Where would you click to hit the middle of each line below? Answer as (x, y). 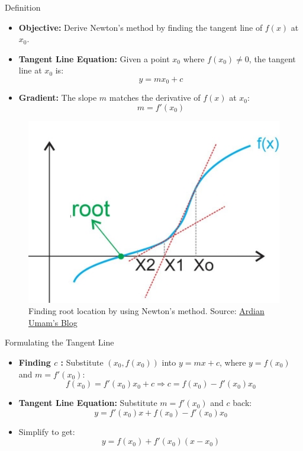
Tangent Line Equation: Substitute (88, 403)
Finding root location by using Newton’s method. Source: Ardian (146, 311)
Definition (23, 7)
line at (30, 70)
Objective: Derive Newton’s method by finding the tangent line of (141, 27)
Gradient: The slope (58, 97)
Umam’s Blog (53, 322)
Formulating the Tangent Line (59, 342)
